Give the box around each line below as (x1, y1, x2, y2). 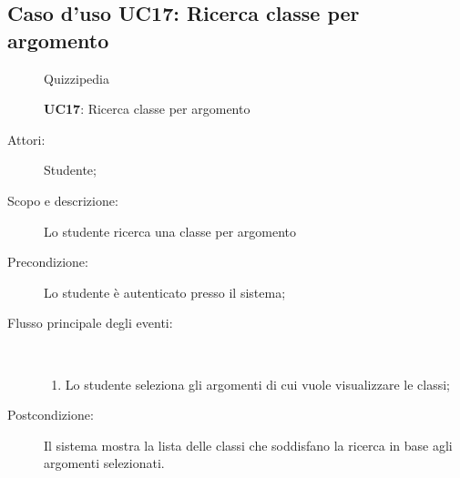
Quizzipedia (44, 68, 109, 87)
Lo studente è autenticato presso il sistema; (44, 282, 286, 301)
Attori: (7, 129, 46, 148)
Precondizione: (7, 252, 88, 271)
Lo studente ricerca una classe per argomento (44, 221, 297, 240)
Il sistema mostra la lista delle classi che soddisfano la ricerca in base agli (44, 435, 453, 454)
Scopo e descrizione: (7, 190, 118, 209)
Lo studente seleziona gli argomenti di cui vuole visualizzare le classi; (65, 374, 450, 393)
